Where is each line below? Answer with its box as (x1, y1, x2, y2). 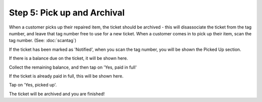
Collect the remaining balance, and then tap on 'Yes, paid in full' (9, 64, 137, 70)
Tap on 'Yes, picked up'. (9, 82, 57, 88)
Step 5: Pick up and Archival (9, 7, 125, 18)
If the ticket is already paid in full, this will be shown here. (9, 73, 124, 79)
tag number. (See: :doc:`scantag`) (9, 38, 77, 44)
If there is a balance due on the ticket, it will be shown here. (9, 56, 128, 61)
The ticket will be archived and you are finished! (9, 91, 105, 97)
